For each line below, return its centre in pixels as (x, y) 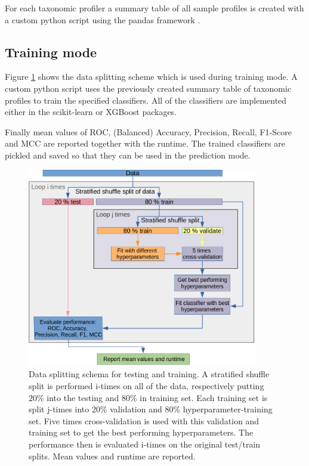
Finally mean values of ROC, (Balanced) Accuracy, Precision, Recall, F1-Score (148, 131)
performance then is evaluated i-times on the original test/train (145, 444)
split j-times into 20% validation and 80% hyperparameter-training (151, 409)
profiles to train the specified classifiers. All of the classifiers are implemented (146, 100)
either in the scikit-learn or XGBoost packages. (91, 112)
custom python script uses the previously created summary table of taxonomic (148, 88)
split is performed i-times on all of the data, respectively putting (146, 385)
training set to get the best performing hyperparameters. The (141, 432)
